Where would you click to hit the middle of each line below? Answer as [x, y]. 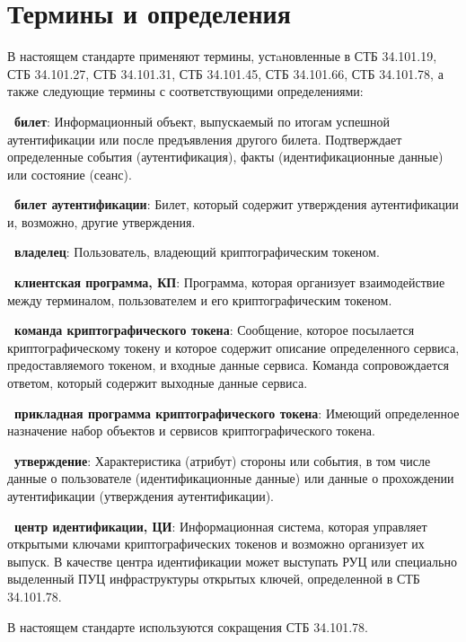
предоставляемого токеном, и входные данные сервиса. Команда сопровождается [228, 365]
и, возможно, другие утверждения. [101, 221]
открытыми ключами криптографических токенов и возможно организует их [216, 544]
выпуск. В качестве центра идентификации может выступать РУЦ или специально [232, 561]
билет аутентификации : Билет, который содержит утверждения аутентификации [237, 204]
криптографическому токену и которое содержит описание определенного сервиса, [233, 347]
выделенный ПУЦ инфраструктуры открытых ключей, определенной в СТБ [214, 579]
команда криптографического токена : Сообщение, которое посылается [215, 330]
